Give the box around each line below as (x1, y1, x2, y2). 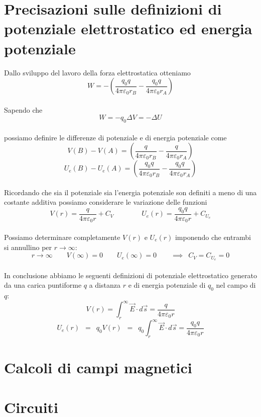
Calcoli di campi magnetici (4, 357, 192, 378)
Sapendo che (4, 104, 43, 115)
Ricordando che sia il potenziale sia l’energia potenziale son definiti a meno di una (4, 187, 257, 197)
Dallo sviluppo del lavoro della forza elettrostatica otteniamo (4, 67, 191, 77)
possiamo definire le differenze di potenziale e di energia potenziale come (4, 132, 227, 142)
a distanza (89, 280, 120, 290)
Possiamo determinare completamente (4, 231, 120, 242)
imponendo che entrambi (175, 231, 251, 242)
